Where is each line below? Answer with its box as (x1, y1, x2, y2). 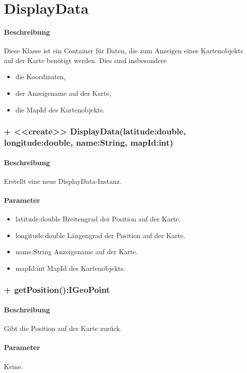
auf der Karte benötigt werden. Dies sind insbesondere (4, 55, 167, 65)
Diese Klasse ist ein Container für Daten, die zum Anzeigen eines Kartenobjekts (4, 45, 244, 56)
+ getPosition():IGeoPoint (4, 284, 110, 296)
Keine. (4, 361, 23, 371)
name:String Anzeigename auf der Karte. (15, 246, 138, 257)
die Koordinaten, (15, 71, 66, 82)
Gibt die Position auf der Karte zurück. (4, 323, 122, 333)
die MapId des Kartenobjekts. (15, 104, 105, 114)
